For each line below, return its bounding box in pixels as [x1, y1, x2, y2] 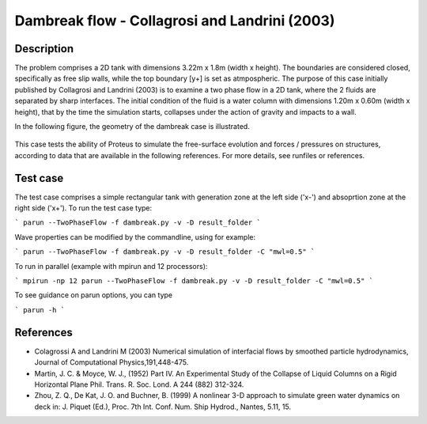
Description [14, 42, 74, 55]
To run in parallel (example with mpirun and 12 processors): [14, 261, 208, 271]
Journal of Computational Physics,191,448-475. [34, 358, 189, 367]
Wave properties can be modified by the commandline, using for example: [14, 232, 256, 241]
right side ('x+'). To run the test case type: [14, 203, 153, 213]
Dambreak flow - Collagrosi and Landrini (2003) [14, 12, 335, 29]
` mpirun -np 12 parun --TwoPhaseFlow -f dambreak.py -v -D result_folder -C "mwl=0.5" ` [14, 277, 373, 286]
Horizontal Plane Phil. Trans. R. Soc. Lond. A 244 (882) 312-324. [34, 380, 244, 389]
